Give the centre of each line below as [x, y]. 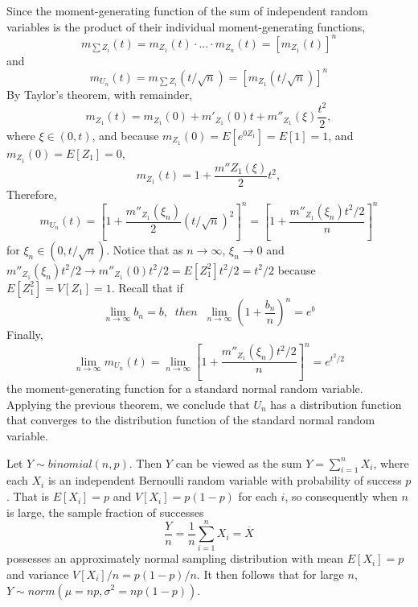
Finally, [25, 334]
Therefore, [32, 194]
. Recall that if [147, 287]
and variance [38, 574]
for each [258, 496]
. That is [28, 496]
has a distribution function [336, 404]
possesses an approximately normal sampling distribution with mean [175, 558]
